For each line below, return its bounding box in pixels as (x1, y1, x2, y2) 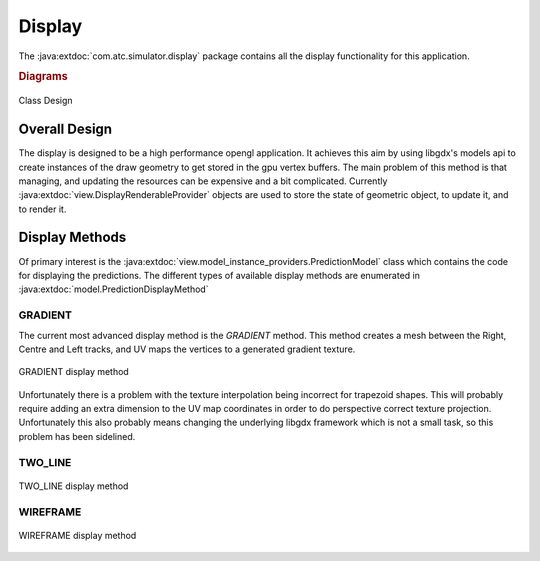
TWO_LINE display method (18, 480, 129, 492)
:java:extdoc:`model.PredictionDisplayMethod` (18, 283, 209, 295)
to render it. (18, 203, 67, 215)
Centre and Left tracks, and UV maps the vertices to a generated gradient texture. (18, 343, 356, 355)
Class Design (18, 95, 74, 107)
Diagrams (18, 70, 69, 84)
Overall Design (18, 121, 113, 138)
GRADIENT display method (18, 366, 129, 378)
